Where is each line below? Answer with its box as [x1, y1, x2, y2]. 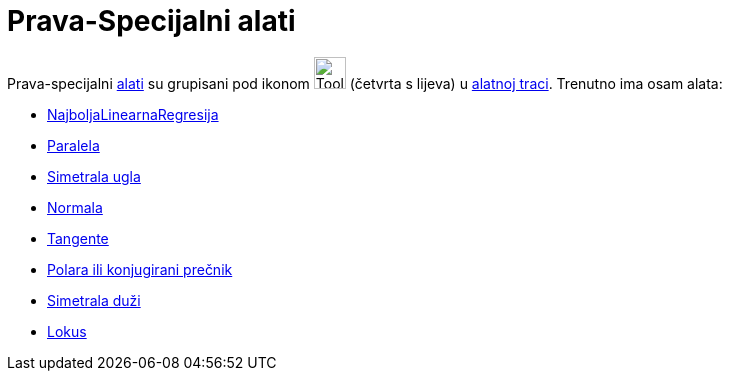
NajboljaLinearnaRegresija [47, 105, 219, 123]
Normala [47, 198, 103, 216]
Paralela [47, 136, 100, 154]
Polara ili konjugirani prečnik [47, 260, 233, 278]
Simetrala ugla [47, 167, 141, 185]
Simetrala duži [47, 291, 141, 309]
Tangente [47, 229, 109, 247]
